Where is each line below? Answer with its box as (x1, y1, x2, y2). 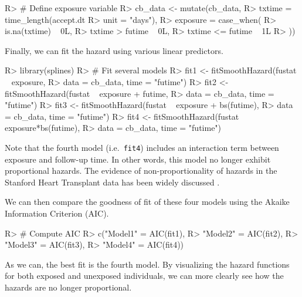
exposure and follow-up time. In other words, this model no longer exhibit (5, 153, 271, 165)
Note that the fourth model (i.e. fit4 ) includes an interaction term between (5, 141, 279, 153)
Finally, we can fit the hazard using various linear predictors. (5, 44, 223, 56)
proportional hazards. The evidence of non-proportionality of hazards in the (5, 164, 277, 177)
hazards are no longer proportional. (5, 281, 132, 293)
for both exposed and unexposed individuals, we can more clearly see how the (5, 269, 284, 282)
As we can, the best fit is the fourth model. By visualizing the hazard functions (5, 258, 290, 270)
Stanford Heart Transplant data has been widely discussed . (5, 176, 220, 188)
